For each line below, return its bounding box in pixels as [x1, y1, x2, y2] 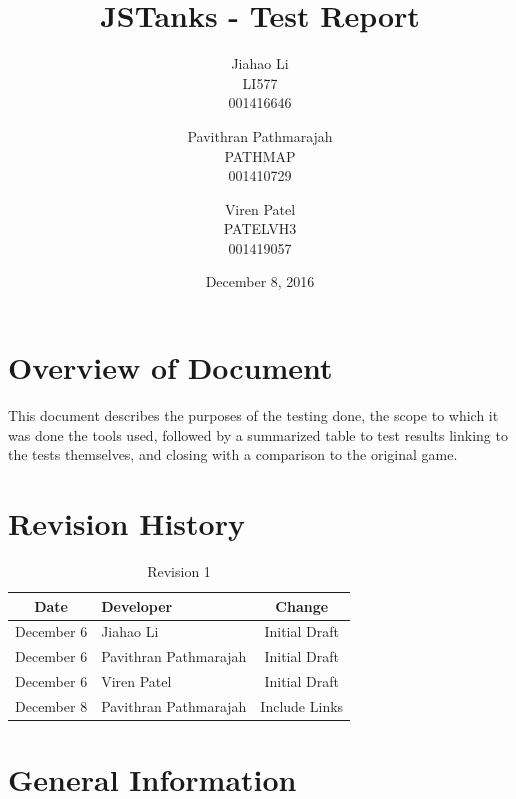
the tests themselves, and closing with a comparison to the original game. [8, 444, 458, 465]
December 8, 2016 [205, 271, 315, 292]
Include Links [260, 695, 344, 716]
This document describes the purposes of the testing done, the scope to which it [8, 405, 499, 425]
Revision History [8, 502, 245, 543]
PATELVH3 [223, 218, 297, 239]
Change [275, 595, 329, 616]
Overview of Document [8, 347, 333, 388]
